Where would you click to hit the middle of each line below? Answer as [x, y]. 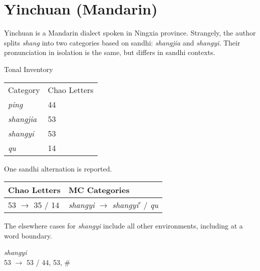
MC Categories [99, 190]
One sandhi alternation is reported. [58, 168]
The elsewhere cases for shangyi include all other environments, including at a [123, 226]
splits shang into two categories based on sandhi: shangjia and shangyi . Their [122, 42]
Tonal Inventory [29, 69]
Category [24, 89]
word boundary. [28, 235]
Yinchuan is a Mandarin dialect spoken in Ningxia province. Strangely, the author [130, 33]
